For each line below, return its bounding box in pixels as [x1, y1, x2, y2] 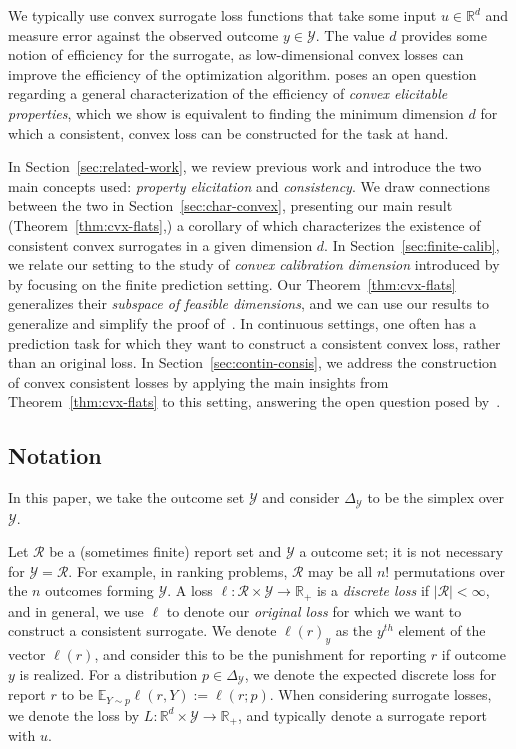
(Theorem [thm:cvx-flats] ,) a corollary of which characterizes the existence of [8, 214, 481, 235]
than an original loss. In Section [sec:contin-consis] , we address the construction [8, 352, 497, 373]
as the [335, 620, 373, 641]
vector [8, 644, 46, 665]
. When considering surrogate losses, [269, 684, 492, 705]
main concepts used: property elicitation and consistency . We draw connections [8, 175, 491, 196]
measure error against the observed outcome [8, 24, 279, 45]
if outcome [441, 644, 506, 665]
